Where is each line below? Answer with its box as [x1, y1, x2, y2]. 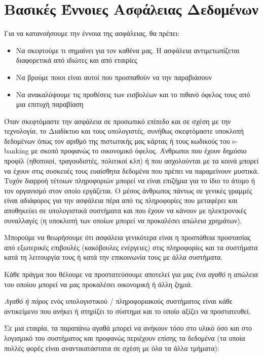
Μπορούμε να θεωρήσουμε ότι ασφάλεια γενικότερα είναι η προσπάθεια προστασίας [4, 232, 251, 243]
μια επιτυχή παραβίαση [16, 99, 84, 109]
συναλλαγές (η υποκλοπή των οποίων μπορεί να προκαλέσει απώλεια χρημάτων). [4, 215, 242, 225]
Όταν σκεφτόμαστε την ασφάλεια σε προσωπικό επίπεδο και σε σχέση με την [4, 115, 231, 126]
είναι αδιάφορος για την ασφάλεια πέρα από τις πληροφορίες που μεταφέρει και [4, 195, 238, 206]
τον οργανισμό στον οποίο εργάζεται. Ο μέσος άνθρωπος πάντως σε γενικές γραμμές [4, 185, 252, 195]
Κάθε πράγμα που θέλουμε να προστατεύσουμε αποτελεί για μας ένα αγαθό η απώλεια [4, 269, 258, 279]
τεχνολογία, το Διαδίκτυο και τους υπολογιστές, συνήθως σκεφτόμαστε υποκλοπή [4, 126, 244, 136]
